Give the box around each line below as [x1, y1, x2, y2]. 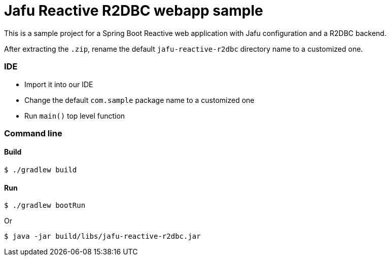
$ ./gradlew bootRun [4, 201, 86, 210]
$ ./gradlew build [4, 166, 77, 174]
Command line [4, 128, 62, 138]
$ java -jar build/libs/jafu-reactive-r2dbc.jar [4, 232, 201, 241]
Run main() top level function [24, 111, 125, 120]
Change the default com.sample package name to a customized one [24, 95, 255, 104]
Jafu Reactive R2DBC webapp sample [4, 2, 263, 19]
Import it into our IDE [24, 80, 93, 89]
